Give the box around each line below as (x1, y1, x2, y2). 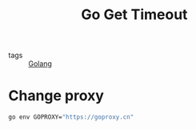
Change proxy (8, 87, 104, 105)
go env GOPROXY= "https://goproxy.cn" (8, 113, 134, 121)
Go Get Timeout (81, 6, 188, 24)
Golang (28, 59, 52, 68)
